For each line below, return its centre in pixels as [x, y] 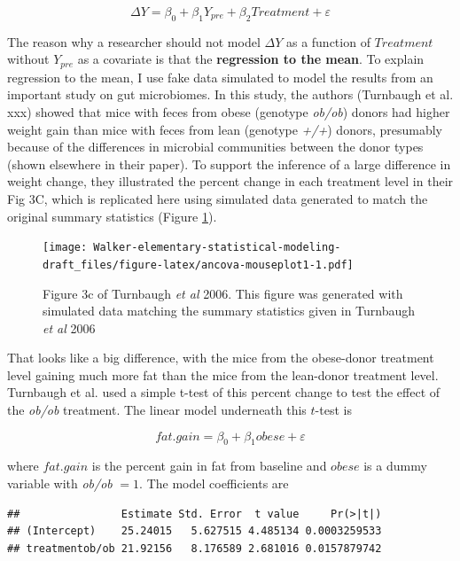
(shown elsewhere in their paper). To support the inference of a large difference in [229, 164]
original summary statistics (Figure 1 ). [112, 216]
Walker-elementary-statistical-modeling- [217, 248]
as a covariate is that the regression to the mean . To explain [251, 59]
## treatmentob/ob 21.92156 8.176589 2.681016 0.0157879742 [195, 548]
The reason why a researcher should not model [134, 41]
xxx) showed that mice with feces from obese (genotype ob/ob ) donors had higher [229, 112]
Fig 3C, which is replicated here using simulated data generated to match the [218, 199]
